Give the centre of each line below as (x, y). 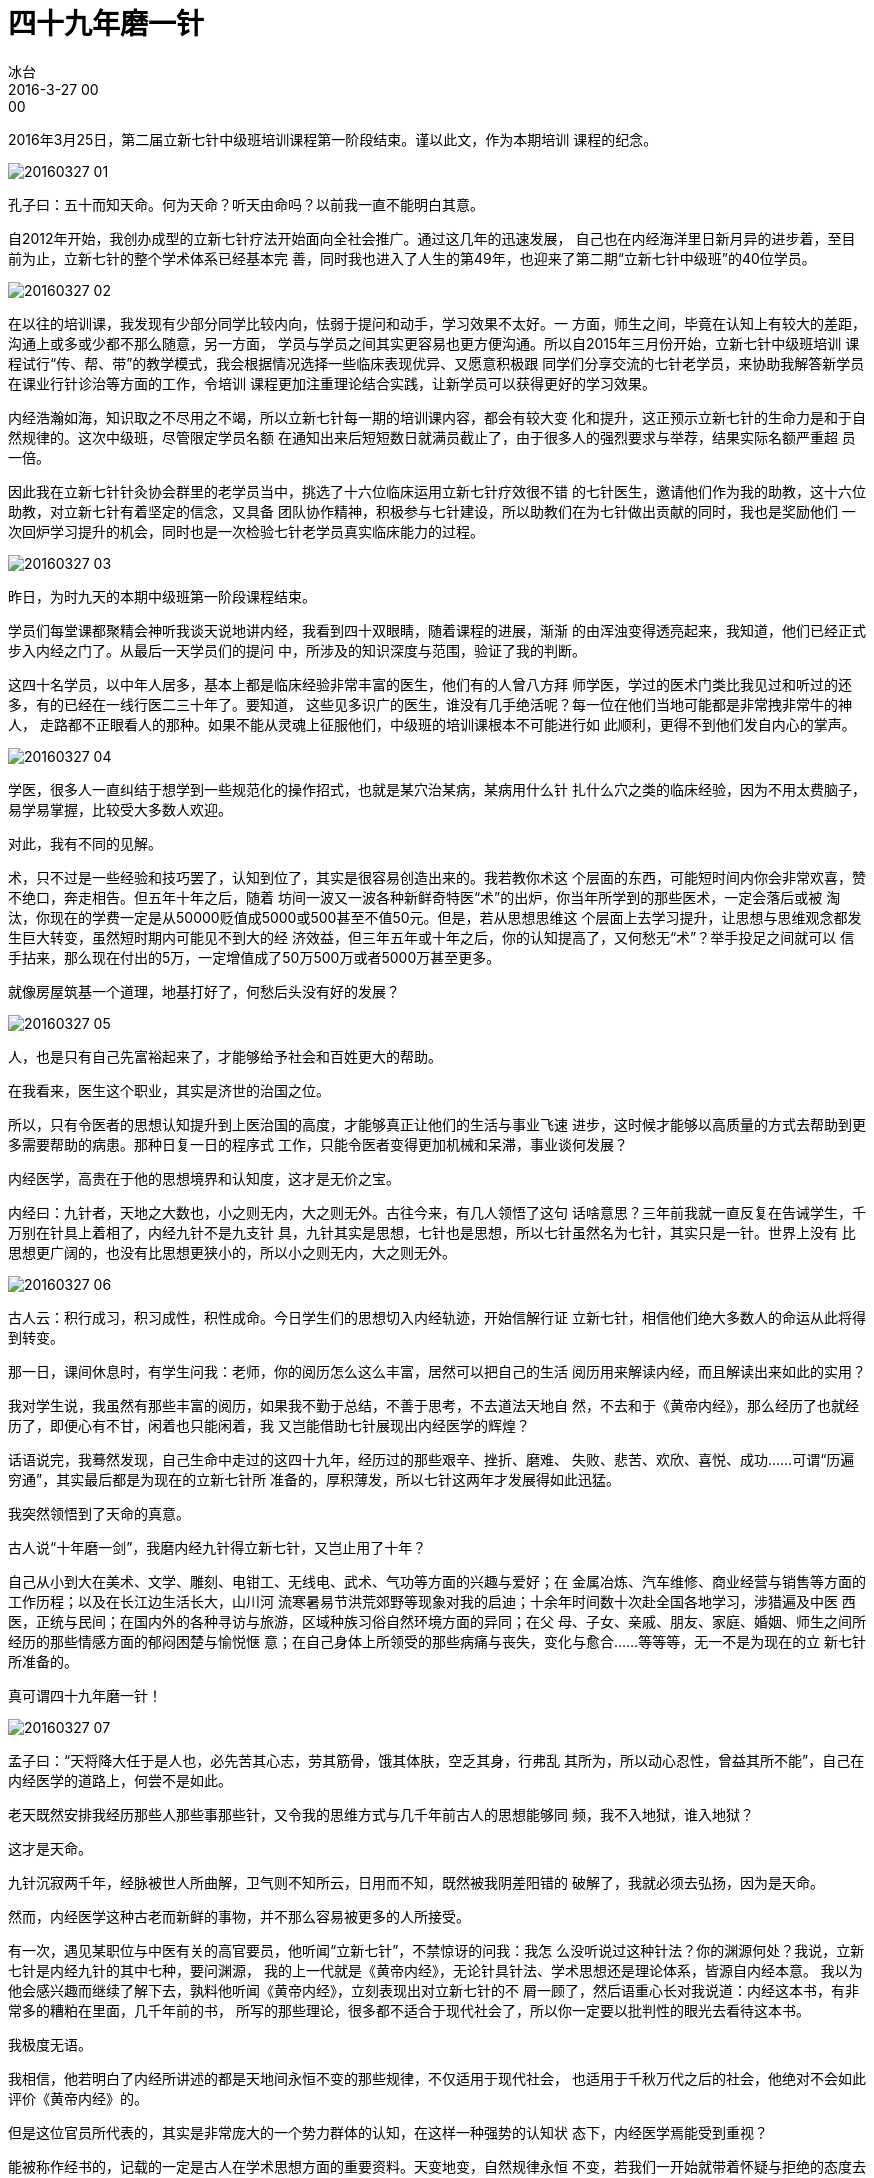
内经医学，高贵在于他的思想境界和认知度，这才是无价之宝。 (204, 1178)
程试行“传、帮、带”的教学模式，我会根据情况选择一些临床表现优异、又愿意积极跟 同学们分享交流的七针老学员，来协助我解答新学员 (436, 363)
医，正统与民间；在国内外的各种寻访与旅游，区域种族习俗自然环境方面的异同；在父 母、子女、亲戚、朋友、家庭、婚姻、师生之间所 (437, 1621)
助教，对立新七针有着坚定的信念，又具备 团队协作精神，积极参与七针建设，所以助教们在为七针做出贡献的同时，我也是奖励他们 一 (432, 511)
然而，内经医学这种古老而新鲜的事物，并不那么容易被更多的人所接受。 (239, 1916)
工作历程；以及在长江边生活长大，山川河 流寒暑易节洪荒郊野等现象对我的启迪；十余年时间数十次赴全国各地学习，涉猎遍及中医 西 (432, 1601)
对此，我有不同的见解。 (85, 843)
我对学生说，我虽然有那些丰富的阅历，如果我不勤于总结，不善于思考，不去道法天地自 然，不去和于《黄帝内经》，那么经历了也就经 (433, 1405)
